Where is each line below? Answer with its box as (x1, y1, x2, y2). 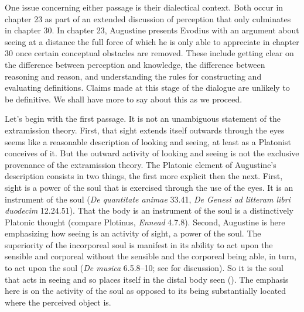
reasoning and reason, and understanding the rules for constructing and (5, 70, 262, 82)
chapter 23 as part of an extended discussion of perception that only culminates (5, 12, 291, 25)
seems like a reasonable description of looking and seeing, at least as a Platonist (5, 135, 291, 148)
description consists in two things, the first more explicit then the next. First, (5, 170, 283, 182)
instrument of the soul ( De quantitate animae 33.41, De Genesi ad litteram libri (5, 193, 291, 205)
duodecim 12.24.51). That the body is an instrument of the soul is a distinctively (5, 204, 293, 217)
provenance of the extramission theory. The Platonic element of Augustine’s (5, 158, 276, 170)
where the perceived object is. (5, 296, 111, 308)
